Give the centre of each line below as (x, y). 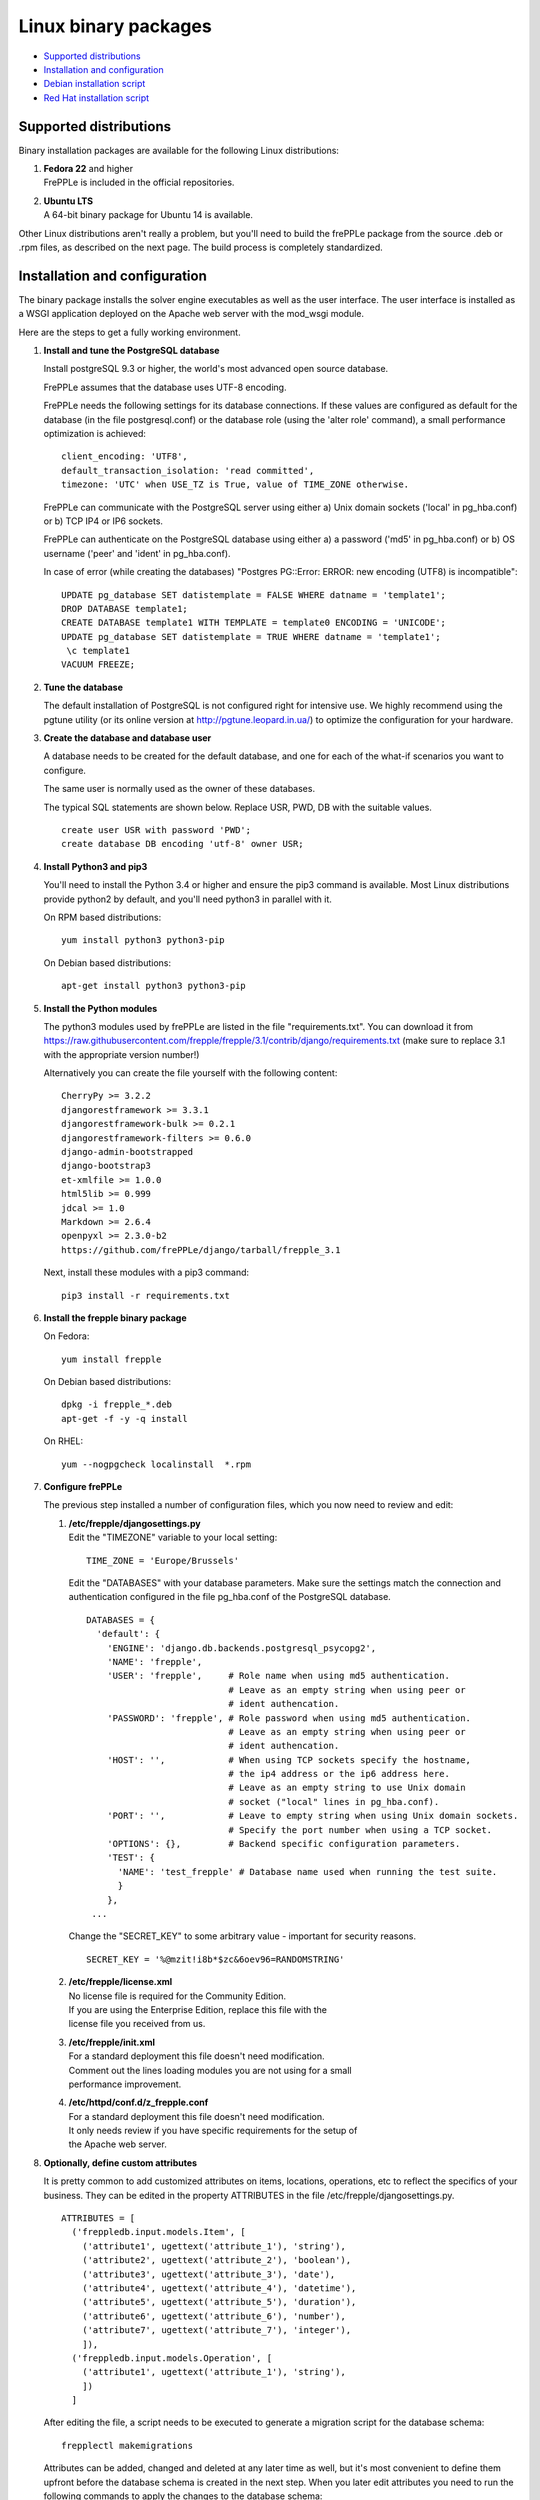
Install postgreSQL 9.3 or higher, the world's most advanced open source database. (216, 369)
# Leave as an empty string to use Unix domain (347, 1788)
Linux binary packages (115, 26)
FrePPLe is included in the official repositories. (139, 182)
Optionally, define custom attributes (120, 2162)
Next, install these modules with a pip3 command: (146, 1272)
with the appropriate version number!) (121, 1054)
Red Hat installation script (96, 97)
